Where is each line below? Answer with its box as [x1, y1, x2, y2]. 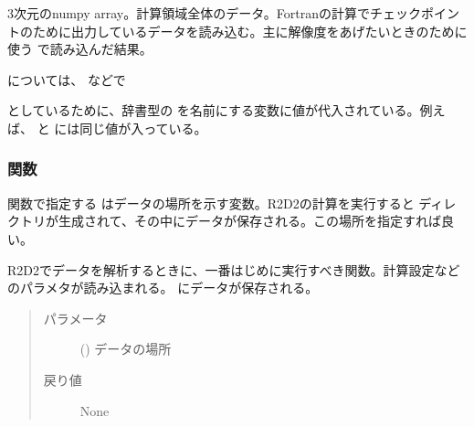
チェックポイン [370, 4, 460, 22]
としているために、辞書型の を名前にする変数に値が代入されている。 [7, 101, 420, 120]
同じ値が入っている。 [79, 118, 207, 137]
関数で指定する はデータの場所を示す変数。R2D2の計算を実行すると [7, 193, 415, 212]
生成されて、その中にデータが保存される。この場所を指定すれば [58, 211, 441, 230]
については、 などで [7, 69, 126, 89]
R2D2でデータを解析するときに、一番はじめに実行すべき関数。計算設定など [7, 260, 460, 279]
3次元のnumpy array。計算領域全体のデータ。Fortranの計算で [7, 4, 371, 22]
